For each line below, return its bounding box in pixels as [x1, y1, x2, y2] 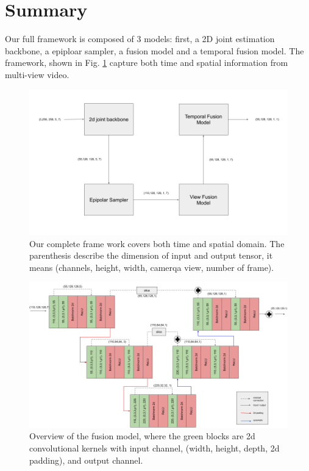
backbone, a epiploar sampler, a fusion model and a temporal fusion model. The [5, 44, 304, 57]
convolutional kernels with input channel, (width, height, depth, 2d [29, 442, 280, 455]
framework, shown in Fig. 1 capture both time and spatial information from [5, 56, 288, 69]
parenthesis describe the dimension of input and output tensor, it [29, 249, 273, 262]
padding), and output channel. [29, 453, 143, 466]
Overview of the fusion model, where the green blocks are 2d [29, 430, 255, 442]
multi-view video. [5, 68, 69, 81]
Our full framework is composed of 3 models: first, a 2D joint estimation [5, 32, 275, 45]
